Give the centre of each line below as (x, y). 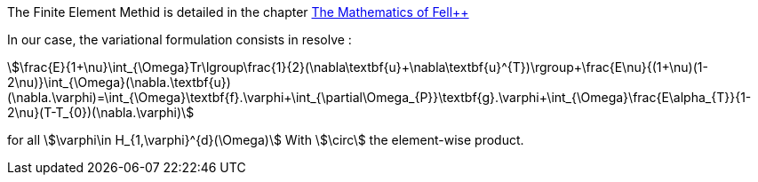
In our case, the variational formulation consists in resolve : (180, 40)
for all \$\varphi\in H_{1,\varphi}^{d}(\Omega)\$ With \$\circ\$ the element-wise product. (266, 140)
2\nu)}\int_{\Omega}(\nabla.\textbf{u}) (119, 82)
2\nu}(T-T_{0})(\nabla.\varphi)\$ (101, 112)
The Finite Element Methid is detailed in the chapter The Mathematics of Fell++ (238, 12)
